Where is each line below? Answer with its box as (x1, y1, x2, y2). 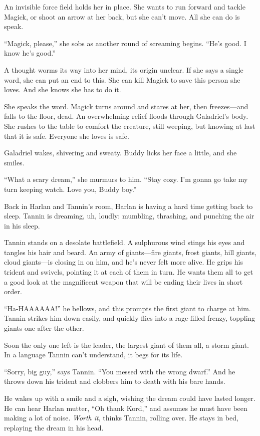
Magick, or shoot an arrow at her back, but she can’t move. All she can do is (4, 11, 240, 22)
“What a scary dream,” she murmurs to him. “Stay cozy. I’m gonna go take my (4, 174, 248, 184)
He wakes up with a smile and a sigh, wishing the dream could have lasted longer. (4, 393, 255, 403)
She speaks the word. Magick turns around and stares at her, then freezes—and (4, 101, 248, 111)
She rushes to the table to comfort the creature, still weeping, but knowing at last (4, 120, 255, 131)
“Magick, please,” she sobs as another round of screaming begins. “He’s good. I (4, 38, 246, 48)
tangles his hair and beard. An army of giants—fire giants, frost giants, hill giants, (4, 247, 256, 257)
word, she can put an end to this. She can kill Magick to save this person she (4, 74, 240, 85)
